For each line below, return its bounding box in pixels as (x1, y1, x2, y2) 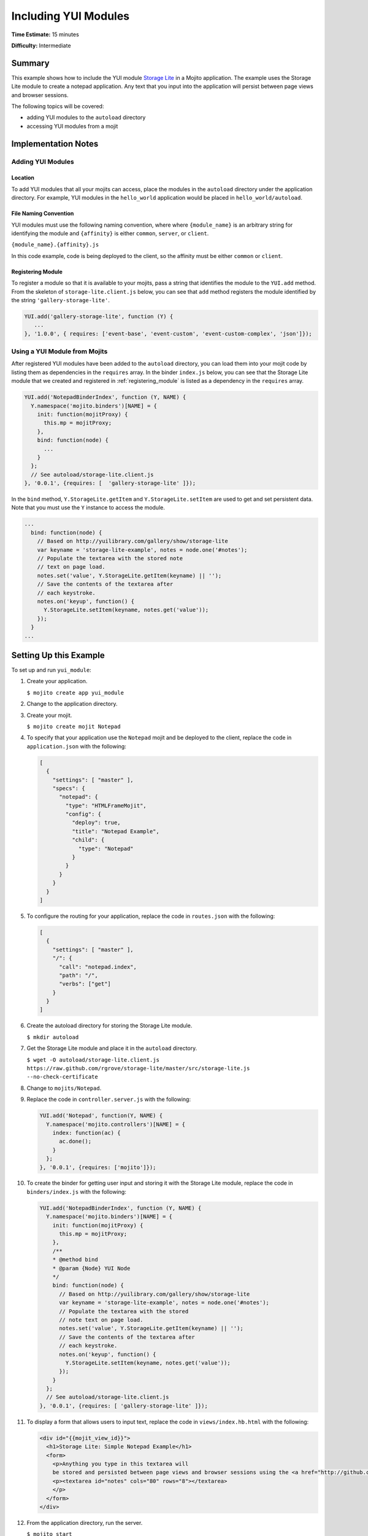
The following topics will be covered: (11, 103, 104, 110)
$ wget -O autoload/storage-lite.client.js (26, 1056, 159, 1063)
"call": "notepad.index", (59, 963, 137, 970)
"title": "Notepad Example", (71, 828, 159, 835)
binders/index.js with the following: (26, 1188, 127, 1195)
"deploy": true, (71, 819, 121, 826)
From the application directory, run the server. (26, 1519, 143, 1526)
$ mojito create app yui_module (26, 689, 124, 696)
